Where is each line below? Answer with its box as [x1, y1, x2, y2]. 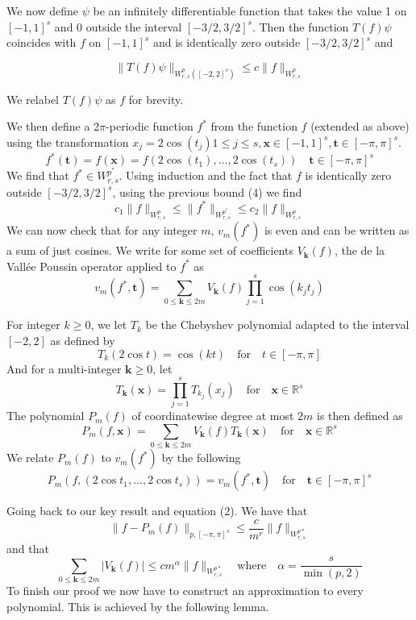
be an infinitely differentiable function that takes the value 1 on [93, 2, 407, 19]
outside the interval [85, 18, 182, 35]
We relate [6, 449, 54, 466]
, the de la [334, 242, 385, 259]
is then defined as [317, 407, 403, 424]
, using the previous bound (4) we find [112, 183, 302, 200]
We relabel [6, 90, 59, 107]
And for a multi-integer [6, 360, 122, 377]
